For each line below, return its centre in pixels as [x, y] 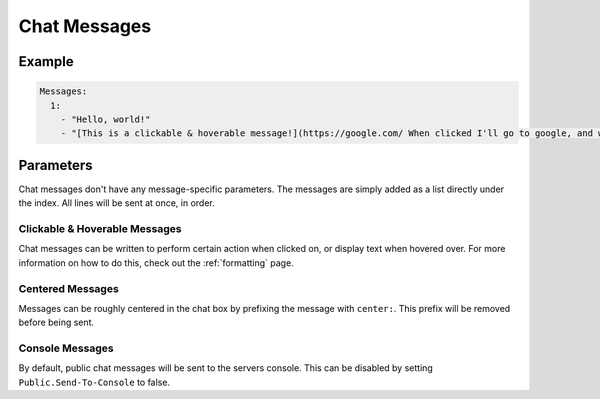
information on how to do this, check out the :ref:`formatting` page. [156, 262]
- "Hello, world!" [105, 119]
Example [46, 61]
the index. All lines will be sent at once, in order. [116, 203]
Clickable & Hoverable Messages [100, 228]
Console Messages [66, 348]
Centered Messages [68, 288]
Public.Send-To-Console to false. [94, 382]
